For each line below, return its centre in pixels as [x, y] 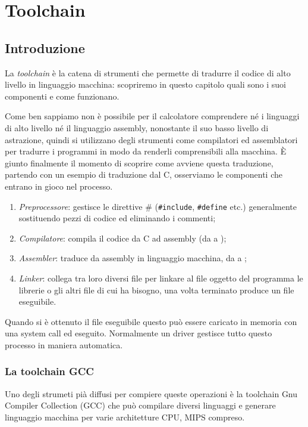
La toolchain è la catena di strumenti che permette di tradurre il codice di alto [148, 72]
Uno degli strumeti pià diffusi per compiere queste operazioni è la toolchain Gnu [151, 393]
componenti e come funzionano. [62, 96]
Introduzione [45, 47]
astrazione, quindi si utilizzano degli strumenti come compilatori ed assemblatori [151, 139]
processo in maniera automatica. [64, 344]
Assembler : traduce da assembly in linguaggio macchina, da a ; [133, 258]
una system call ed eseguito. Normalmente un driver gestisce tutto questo [139, 333]
